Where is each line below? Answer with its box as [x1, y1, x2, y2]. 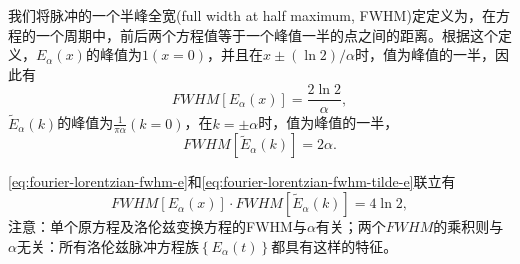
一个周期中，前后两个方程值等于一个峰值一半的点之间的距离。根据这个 [35, 24, 498, 45]
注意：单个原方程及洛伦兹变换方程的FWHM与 [8, 216, 307, 237]
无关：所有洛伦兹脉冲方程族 [16, 235, 199, 256]
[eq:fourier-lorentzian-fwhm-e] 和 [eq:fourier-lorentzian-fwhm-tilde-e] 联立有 [8, 171, 456, 192]
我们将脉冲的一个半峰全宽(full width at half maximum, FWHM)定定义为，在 [8, 5, 496, 25]
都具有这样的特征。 [271, 235, 398, 256]
